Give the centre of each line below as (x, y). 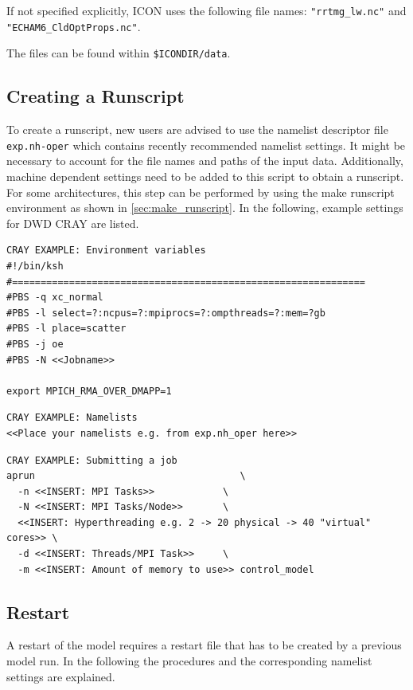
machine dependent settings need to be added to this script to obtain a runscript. (205, 176)
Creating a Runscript (95, 96)
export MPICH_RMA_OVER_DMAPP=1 (89, 391)
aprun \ (126, 476)
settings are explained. (61, 676)
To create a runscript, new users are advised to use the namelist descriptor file (197, 129)
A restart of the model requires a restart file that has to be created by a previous (204, 645)
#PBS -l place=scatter (66, 329)
